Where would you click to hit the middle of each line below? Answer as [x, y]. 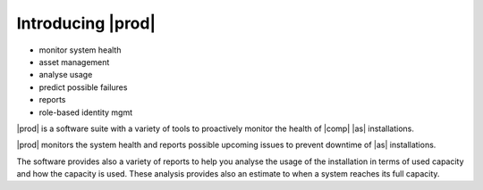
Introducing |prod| [86, 23]
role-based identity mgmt [86, 112]
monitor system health [80, 50]
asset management [74, 62]
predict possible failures [83, 87]
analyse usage [66, 75]
